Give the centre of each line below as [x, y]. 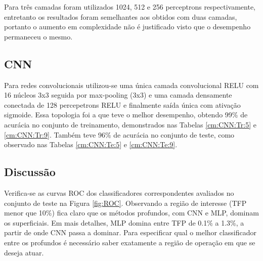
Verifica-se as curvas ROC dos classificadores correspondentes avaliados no [119, 192]
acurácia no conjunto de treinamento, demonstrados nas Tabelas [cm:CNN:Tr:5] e [130, 124]
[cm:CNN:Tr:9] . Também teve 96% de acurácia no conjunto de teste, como [119, 134]
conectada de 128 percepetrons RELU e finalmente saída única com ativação [122, 104]
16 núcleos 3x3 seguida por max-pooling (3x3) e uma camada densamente [118, 95]
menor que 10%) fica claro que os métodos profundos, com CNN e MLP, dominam [131, 213]
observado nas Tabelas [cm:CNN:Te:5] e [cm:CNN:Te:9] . [91, 144]
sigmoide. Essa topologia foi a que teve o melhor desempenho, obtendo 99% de [126, 115]
